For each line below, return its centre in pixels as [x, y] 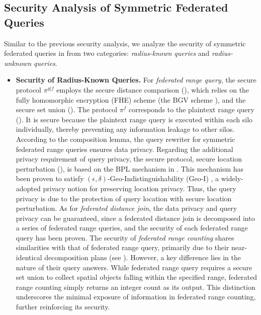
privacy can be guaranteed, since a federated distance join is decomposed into [135, 218]
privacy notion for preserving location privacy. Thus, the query [140, 188]
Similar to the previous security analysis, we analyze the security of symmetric [125, 43]
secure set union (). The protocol [67, 109]
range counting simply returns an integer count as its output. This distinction [136, 287]
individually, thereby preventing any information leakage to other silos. [125, 129]
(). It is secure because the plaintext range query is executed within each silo [134, 119]
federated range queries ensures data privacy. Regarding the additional [124, 149]
